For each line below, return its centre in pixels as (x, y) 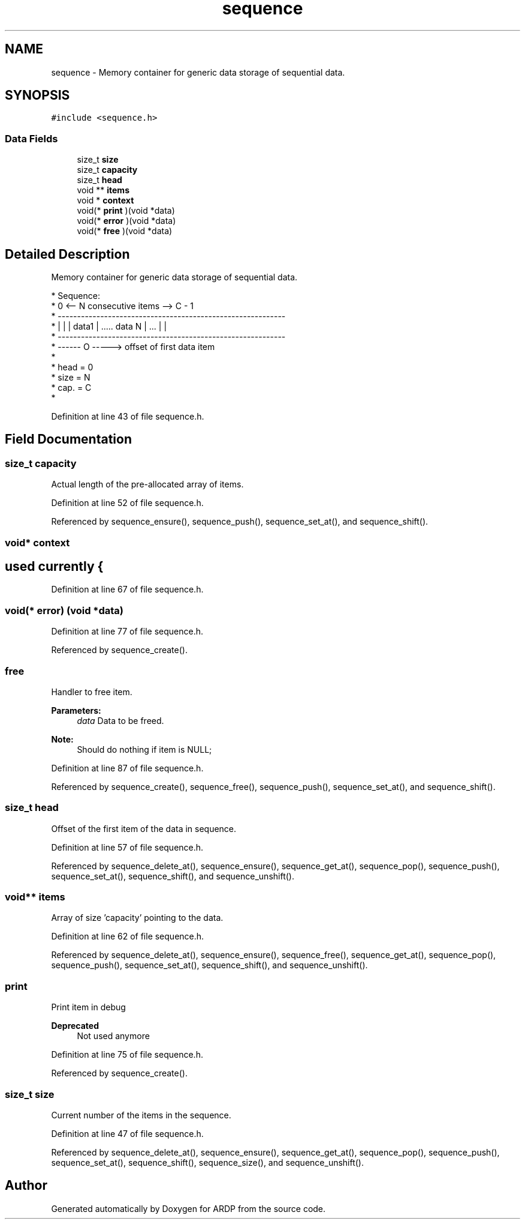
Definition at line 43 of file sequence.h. (128, 417)
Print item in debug (88, 1007)
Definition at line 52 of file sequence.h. (127, 503)
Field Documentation (68, 439)
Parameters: (76, 710)
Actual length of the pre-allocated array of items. (147, 484)
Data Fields (31, 138)
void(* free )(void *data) (125, 231)
